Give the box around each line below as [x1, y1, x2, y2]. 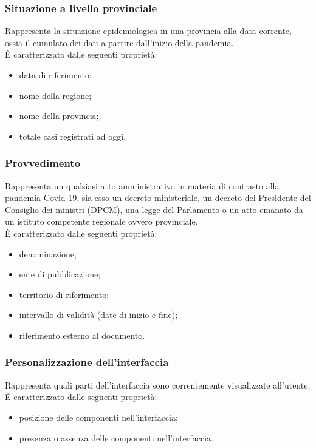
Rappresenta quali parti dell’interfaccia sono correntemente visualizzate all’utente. [5, 378, 311, 391]
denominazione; [19, 247, 77, 260]
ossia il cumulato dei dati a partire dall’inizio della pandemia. [5, 36, 234, 49]
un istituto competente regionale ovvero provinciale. [5, 215, 198, 228]
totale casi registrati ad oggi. [19, 129, 126, 142]
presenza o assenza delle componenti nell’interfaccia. [19, 431, 213, 444]
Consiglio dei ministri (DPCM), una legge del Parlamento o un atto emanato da [5, 203, 303, 216]
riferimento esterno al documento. [19, 328, 145, 341]
